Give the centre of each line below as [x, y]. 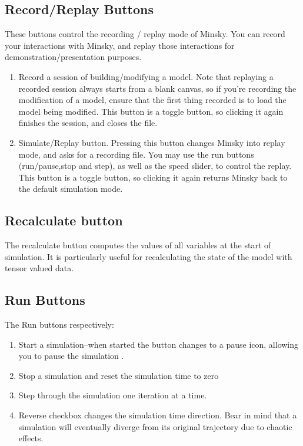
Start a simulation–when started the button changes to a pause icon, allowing [159, 344]
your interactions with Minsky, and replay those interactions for [120, 45]
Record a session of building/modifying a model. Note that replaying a [146, 76]
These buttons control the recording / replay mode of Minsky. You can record [145, 34]
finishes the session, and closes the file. [88, 123]
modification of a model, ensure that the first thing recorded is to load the [152, 100]
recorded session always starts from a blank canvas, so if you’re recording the [157, 88]
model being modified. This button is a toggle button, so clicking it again [151, 111]
